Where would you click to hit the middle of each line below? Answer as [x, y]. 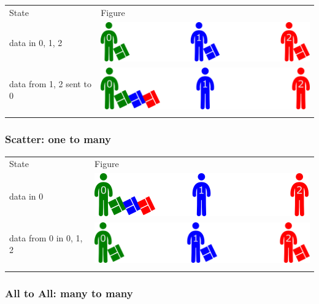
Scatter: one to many [58, 139]
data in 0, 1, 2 [36, 43]
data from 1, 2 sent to [50, 83]
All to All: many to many [69, 293]
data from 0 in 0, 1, [46, 237]
